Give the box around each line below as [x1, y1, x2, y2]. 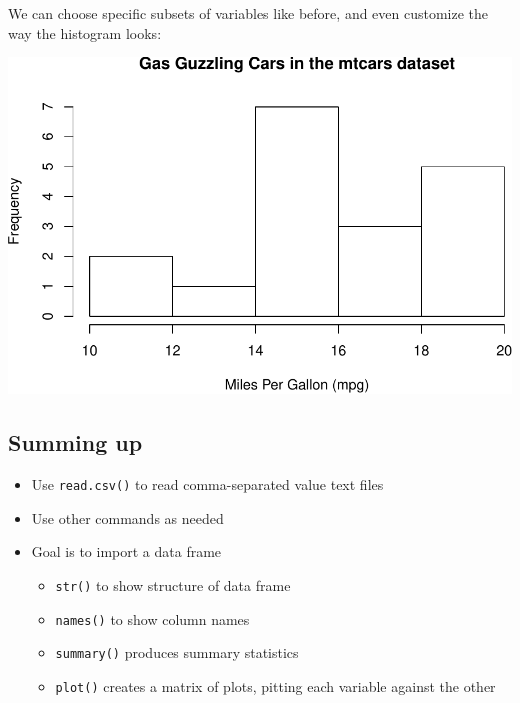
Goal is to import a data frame [31, 541, 222, 562]
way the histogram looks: [8, 22, 162, 43]
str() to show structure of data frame [55, 574, 291, 595]
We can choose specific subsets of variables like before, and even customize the [8, 3, 489, 23]
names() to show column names [55, 608, 250, 629]
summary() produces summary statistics [55, 642, 299, 663]
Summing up [8, 427, 143, 458]
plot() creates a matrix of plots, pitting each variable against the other [55, 675, 496, 696]
